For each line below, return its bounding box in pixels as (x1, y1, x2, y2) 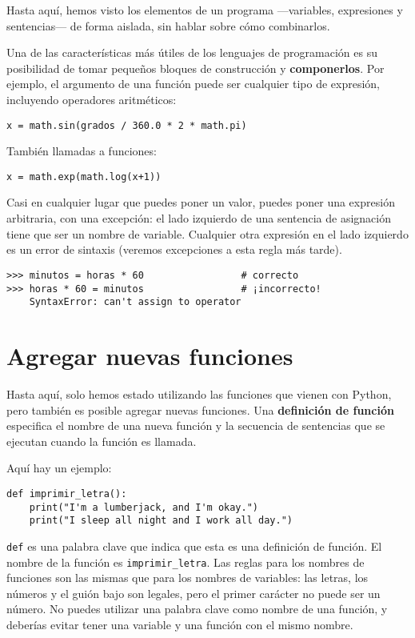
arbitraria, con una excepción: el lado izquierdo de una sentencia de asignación (6, 210, 391, 227)
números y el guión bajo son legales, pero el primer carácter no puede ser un (6, 584, 381, 601)
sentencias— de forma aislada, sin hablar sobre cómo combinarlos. (6, 17, 330, 34)
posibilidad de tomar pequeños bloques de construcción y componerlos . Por (6, 59, 385, 76)
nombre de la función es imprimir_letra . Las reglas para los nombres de (6, 553, 365, 570)
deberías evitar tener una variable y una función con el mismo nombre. (6, 616, 353, 632)
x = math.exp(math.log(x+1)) (6, 171, 162, 183)
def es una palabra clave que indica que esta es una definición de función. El (6, 537, 382, 554)
